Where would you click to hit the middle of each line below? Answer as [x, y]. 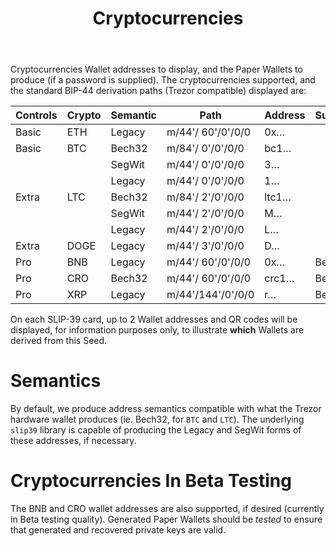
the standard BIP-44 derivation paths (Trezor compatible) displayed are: [158, 91]
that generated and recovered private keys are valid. [118, 530]
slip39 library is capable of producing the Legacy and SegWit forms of [156, 430]
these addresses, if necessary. [73, 441]
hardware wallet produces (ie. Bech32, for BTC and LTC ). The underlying [157, 419]
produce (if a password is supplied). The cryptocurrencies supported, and [163, 80]
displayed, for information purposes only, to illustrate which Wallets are [157, 330]
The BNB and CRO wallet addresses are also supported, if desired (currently [167, 509]
